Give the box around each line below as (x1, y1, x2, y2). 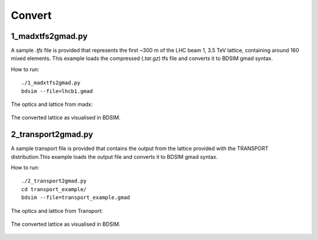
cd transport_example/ (21, 186, 87, 192)
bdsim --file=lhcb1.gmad (21, 88, 93, 94)
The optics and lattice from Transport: (11, 207, 103, 214)
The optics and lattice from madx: (11, 101, 93, 108)
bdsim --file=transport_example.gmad (21, 194, 131, 201)
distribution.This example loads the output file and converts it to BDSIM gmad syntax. (11, 153, 218, 160)
